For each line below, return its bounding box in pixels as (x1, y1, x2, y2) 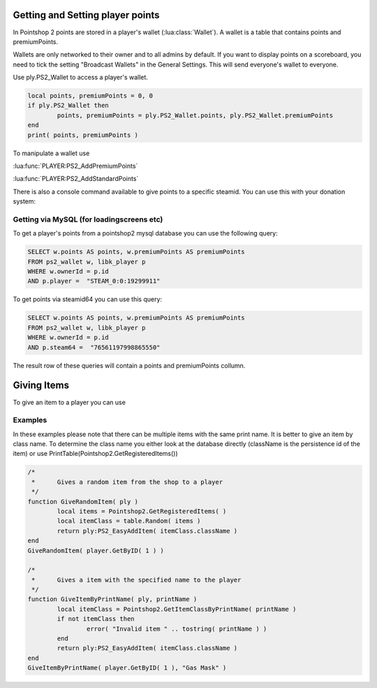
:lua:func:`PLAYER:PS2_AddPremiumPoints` (13, 162, 138, 170)
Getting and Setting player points (13, 9, 160, 21)
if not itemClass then (57, 615, 135, 623)
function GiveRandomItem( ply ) (27, 497, 139, 506)
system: (13, 197, 36, 206)
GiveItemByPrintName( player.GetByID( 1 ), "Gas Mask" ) (27, 664, 227, 672)
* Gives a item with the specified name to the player (31, 575, 242, 584)
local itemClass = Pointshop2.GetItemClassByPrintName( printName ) (57, 605, 297, 613)
